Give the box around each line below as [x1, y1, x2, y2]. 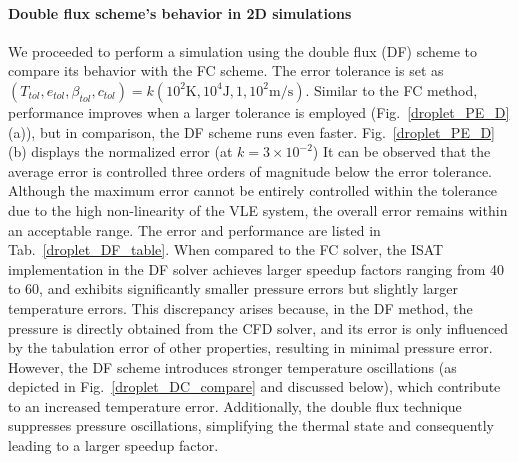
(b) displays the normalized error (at [8, 141, 233, 162]
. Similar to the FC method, [305, 79, 478, 100]
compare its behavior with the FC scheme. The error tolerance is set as [8, 60, 444, 81]
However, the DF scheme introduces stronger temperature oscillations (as [8, 356, 457, 377]
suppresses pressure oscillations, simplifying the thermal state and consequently [8, 415, 494, 436]
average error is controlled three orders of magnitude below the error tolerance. [8, 160, 492, 181]
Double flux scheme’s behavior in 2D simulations [8, 2, 352, 23]
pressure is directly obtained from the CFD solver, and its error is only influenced [8, 317, 509, 338]
